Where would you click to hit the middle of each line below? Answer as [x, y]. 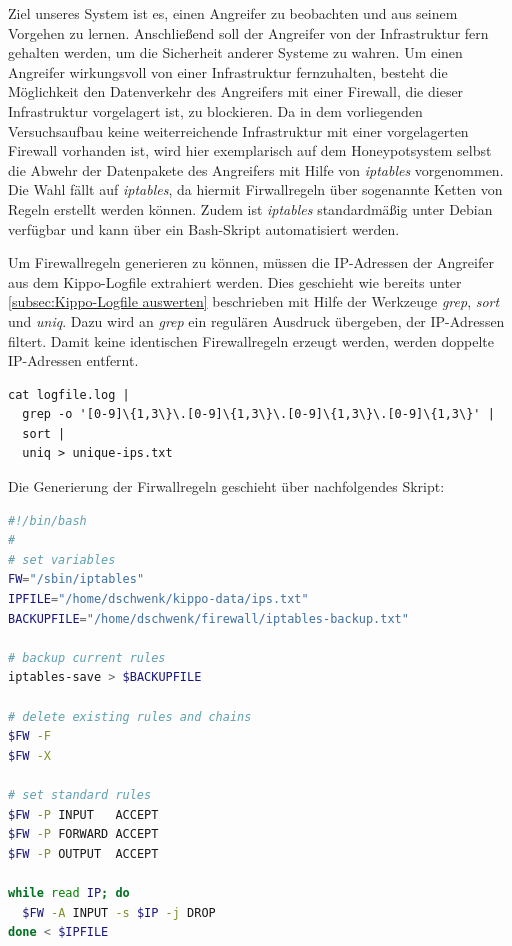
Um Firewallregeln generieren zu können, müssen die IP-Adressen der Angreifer [251, 262]
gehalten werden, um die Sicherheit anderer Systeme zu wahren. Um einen [235, 52]
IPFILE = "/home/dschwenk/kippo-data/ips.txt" [158, 599]
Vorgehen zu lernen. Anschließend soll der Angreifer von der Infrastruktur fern [248, 32]
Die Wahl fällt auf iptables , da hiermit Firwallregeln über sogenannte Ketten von [255, 189]
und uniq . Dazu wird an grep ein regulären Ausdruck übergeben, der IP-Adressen [256, 320]
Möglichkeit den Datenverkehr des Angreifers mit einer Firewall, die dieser [236, 91]
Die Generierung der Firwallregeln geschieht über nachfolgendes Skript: [226, 486]
